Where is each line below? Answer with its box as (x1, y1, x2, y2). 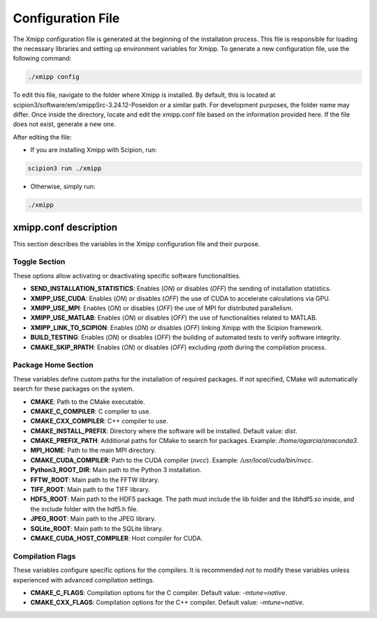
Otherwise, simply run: (30, 182, 96, 191)
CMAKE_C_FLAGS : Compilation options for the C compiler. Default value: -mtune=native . (30, 588, 288, 596)
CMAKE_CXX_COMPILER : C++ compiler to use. (30, 417, 168, 425)
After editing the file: (13, 133, 73, 141)
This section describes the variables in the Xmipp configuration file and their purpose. (13, 239, 260, 248)
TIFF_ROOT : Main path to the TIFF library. (30, 485, 150, 494)
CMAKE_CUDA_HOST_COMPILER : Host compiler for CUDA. (30, 534, 203, 542)
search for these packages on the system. (13, 384, 134, 393)
